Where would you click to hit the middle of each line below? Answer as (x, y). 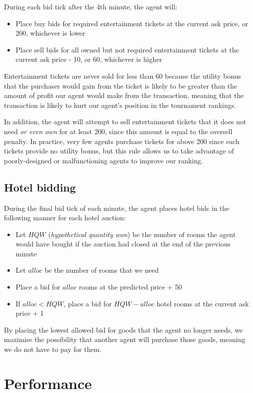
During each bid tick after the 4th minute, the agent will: (91, 6)
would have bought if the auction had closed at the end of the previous (123, 244)
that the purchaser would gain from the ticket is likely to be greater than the (121, 85)
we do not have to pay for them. (53, 349)
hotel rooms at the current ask (203, 303)
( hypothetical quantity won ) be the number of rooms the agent (142, 234)
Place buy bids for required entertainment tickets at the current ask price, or (132, 23)
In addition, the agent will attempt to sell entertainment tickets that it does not (125, 122)
